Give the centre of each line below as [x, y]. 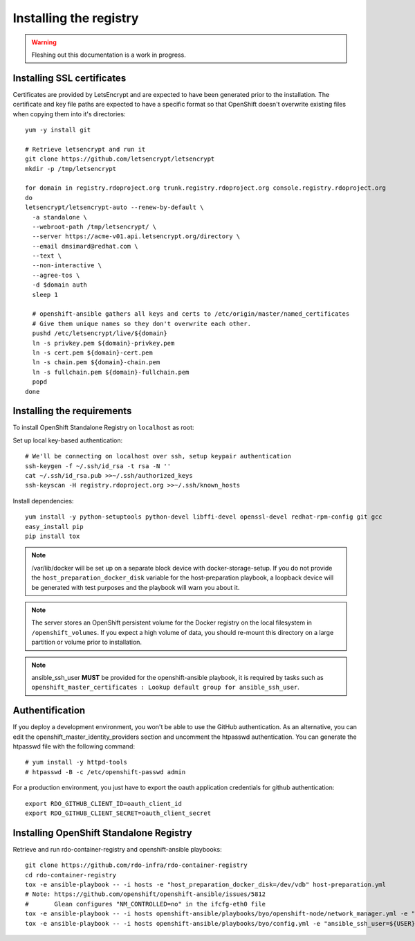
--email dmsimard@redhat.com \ [85, 246]
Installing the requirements [72, 411]
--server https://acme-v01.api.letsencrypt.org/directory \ [136, 236]
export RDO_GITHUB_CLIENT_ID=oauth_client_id [104, 804]
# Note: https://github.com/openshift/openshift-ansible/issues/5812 [146, 894]
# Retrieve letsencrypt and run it [85, 149]
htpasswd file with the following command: [74, 746]
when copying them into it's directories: [69, 114]
